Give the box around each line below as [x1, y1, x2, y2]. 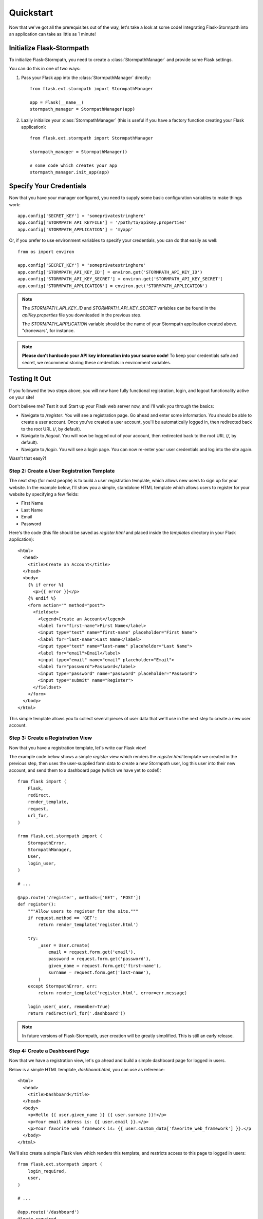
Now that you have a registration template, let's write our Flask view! [9, 745, 147, 750]
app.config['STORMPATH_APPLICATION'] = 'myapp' [18, 227, 133, 232]
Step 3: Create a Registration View [9, 734, 92, 741]
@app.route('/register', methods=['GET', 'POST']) [18, 895, 141, 900]
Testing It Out [9, 374, 51, 383]
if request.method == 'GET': [27, 915, 97, 921]
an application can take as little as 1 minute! [9, 31, 96, 37]
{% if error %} [27, 582, 64, 588]
